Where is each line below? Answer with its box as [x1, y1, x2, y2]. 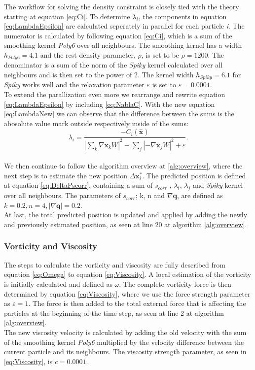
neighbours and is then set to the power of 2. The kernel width [4, 69, 194, 80]
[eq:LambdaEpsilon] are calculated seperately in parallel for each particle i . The [4, 21, 245, 31]
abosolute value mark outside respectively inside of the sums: [4, 118, 188, 128]
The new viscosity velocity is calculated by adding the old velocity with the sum [4, 327, 247, 337]
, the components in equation [138, 11, 227, 21]
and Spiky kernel [192, 180, 243, 190]
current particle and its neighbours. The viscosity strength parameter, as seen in [4, 346, 247, 357]
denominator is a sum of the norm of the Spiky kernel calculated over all [4, 60, 223, 70]
